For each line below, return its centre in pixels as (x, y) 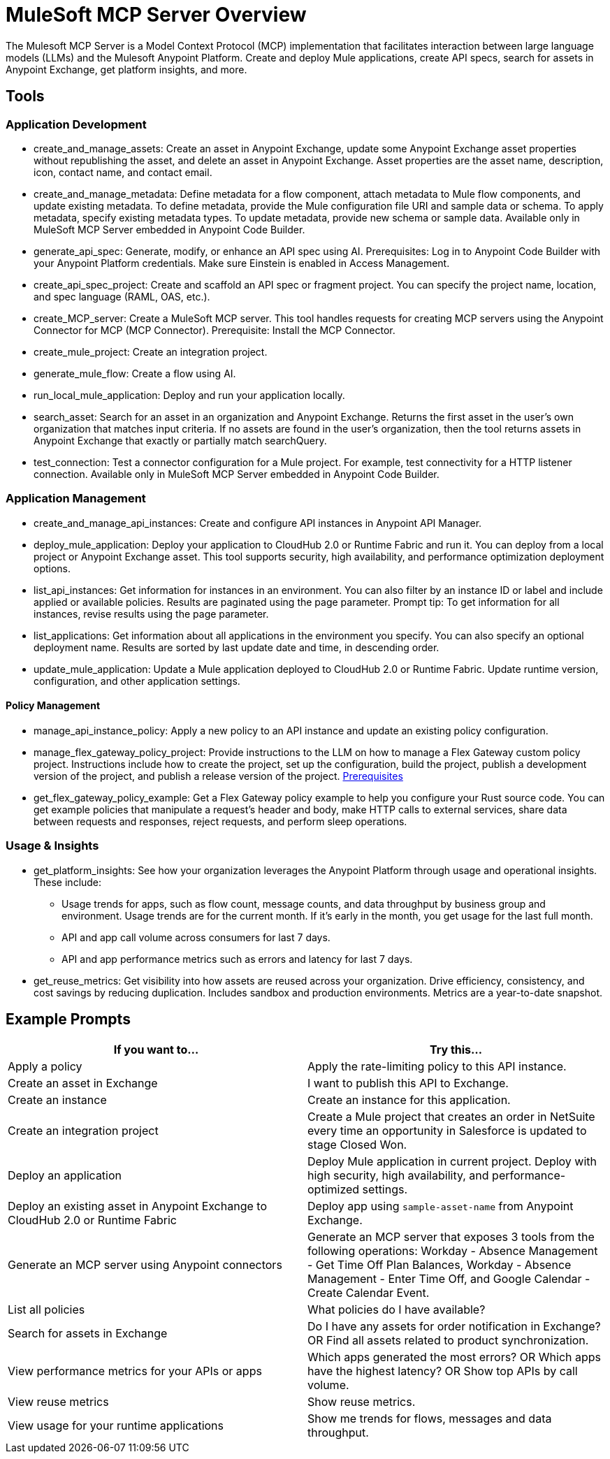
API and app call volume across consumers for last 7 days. (196, 937)
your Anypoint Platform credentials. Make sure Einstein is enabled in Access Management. (242, 263)
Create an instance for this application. (409, 1099)
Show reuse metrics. (362, 1401)
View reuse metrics (58, 1401)
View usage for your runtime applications (116, 1425)
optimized (334, 1189)
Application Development (76, 124)
